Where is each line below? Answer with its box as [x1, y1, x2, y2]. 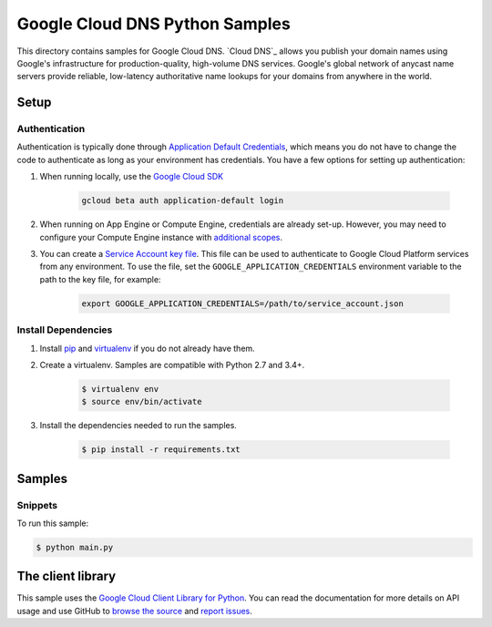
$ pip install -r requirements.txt [81, 445, 241, 455]
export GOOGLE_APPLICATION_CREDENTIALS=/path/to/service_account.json [81, 298, 405, 309]
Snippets [16, 499, 58, 511]
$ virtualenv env [81, 384, 159, 394]
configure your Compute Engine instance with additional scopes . [39, 231, 282, 242]
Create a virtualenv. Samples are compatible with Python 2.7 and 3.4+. [39, 359, 305, 370]
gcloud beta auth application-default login [81, 196, 284, 206]
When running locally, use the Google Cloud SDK [39, 171, 223, 182]
